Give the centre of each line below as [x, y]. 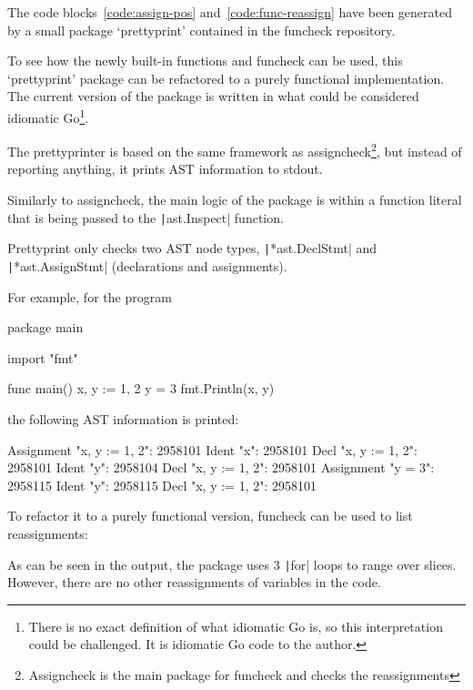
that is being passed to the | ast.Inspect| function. [146, 217]
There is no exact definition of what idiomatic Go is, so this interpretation [236, 626]
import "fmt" [43, 357]
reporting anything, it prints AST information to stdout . [165, 169]
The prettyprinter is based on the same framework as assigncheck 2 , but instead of [235, 150]
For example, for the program [90, 296]
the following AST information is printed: [123, 419]
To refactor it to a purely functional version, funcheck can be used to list [210, 516]
